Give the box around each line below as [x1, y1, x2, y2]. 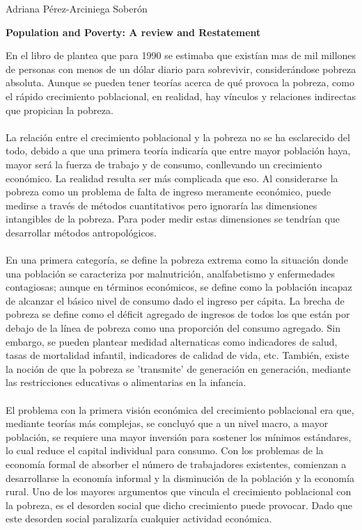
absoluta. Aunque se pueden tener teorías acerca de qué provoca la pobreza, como [6, 75, 354, 90]
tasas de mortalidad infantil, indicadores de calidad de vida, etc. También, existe [6, 348, 349, 362]
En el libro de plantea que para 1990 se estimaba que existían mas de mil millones [6, 48, 356, 63]
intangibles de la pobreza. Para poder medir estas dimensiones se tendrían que [6, 211, 340, 226]
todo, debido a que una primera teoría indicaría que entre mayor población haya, [6, 143, 351, 158]
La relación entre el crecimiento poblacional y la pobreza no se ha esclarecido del [6, 129, 350, 144]
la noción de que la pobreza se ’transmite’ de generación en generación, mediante [6, 361, 351, 376]
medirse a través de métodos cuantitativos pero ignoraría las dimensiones [6, 198, 317, 212]
